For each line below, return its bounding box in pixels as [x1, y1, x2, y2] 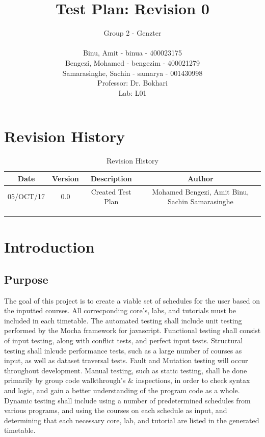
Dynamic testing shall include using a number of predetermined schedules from [4, 395, 251, 405]
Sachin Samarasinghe [167, 196, 233, 207]
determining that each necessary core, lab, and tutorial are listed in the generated [4, 415, 259, 425]
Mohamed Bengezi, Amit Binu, [152, 186, 249, 197]
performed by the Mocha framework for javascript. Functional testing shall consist [4, 325, 261, 336]
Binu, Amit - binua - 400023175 [83, 47, 182, 58]
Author [188, 173, 214, 183]
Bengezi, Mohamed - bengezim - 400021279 [65, 57, 200, 68]
